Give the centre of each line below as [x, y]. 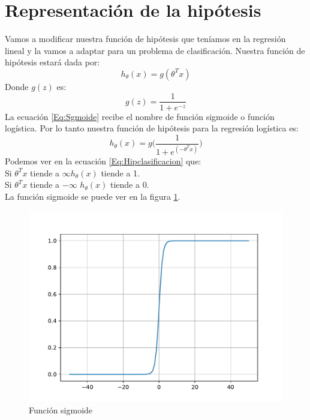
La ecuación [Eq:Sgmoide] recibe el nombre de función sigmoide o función [140, 116]
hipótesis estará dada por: [52, 62]
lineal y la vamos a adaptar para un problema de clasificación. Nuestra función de [155, 50]
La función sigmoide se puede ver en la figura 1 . [93, 196]
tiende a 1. [120, 172]
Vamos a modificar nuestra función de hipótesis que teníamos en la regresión [145, 39]
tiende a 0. [130, 184]
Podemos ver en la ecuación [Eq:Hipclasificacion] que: [103, 161]
